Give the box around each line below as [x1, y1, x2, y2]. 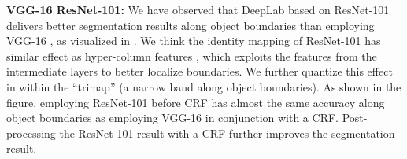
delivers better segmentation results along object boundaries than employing [6, 17, 375, 33]
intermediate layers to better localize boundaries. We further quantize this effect [6, 63, 393, 79]
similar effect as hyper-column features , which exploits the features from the [6, 47, 377, 64]
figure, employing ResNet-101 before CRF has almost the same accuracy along [6, 94, 385, 110]
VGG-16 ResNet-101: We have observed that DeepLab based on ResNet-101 [6, 2, 390, 17]
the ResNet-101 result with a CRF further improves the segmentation [59, 124, 395, 141]
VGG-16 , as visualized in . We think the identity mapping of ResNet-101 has [6, 32, 381, 49]
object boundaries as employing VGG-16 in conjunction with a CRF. [6, 109, 339, 126]
